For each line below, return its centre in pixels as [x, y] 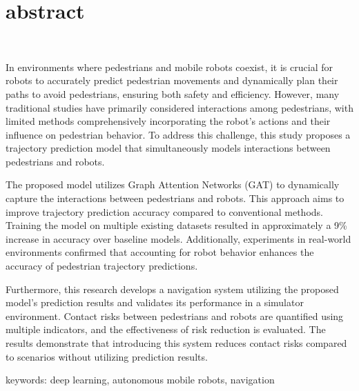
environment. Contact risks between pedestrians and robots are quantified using [175, 315]
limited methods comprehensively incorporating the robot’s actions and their [168, 121]
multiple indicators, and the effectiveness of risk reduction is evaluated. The [166, 329]
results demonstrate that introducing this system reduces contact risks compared [176, 343]
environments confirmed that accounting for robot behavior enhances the [160, 252]
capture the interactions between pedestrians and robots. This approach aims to [175, 198]
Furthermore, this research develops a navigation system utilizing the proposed [172, 289]
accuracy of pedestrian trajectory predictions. [102, 266]
